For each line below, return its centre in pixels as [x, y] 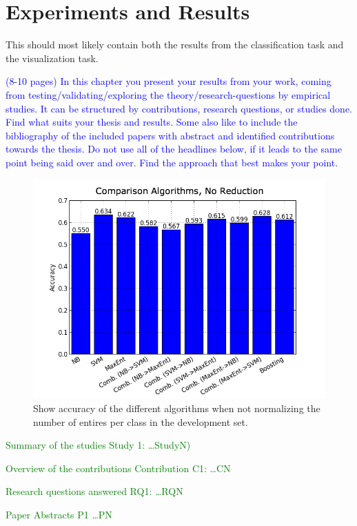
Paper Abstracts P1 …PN [59, 515]
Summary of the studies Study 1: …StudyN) [98, 445]
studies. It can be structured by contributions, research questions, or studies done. [179, 108]
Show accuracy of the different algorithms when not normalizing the [177, 408]
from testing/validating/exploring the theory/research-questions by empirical [168, 94]
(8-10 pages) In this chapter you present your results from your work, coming [169, 81]
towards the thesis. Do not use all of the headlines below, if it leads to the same [174, 149]
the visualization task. [52, 58]
